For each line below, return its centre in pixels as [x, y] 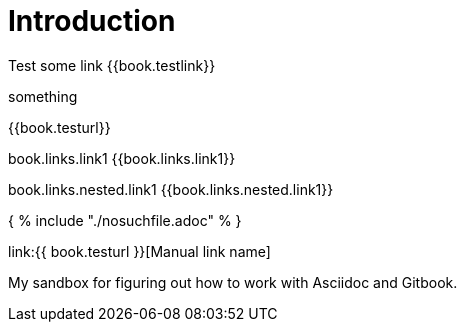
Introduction [92, 21]
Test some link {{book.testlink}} [112, 65]
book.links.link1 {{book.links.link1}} [122, 158]
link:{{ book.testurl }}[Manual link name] [139, 251]
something [43, 96]
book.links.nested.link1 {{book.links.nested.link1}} [171, 189]
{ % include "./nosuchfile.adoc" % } [125, 220]
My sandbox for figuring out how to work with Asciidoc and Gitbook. [233, 282]
